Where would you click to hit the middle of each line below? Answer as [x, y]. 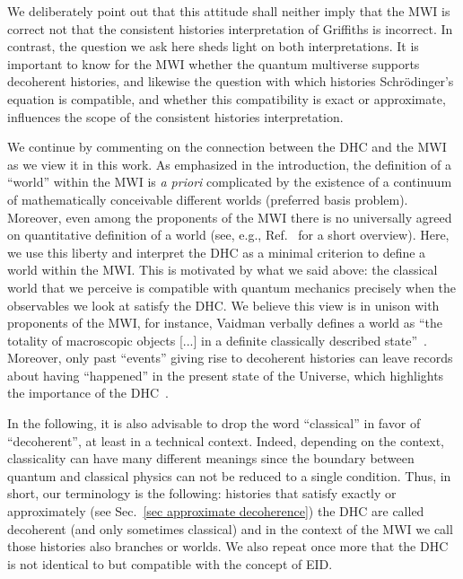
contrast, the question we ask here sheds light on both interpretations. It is [213, 46]
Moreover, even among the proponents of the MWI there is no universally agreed [230, 217]
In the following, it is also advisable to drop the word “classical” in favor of [214, 423]
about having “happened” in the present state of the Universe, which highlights [226, 375]
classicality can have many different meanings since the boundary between [211, 458]
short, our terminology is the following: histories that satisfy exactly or [202, 493]
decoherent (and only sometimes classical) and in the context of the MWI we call [230, 528]
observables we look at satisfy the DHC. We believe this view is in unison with [223, 305]
